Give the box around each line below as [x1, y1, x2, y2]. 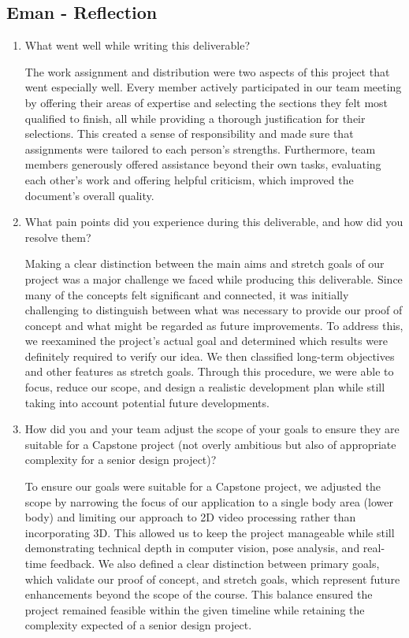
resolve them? [24, 228, 91, 245]
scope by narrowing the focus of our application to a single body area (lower [24, 493, 393, 510]
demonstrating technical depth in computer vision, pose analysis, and [24, 540, 360, 556]
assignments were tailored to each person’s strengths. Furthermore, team [24, 140, 376, 157]
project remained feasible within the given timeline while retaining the [24, 601, 365, 618]
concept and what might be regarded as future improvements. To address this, [24, 317, 403, 333]
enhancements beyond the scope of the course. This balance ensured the [24, 586, 373, 603]
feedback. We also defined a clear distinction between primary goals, [50, 555, 380, 572]
